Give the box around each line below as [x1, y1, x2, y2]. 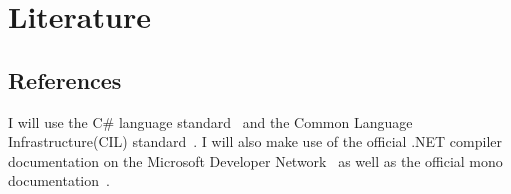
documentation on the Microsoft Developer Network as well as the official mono [8, 150, 503, 171]
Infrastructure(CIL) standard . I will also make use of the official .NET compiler [8, 131, 502, 152]
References [8, 64, 122, 95]
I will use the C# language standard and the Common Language [8, 111, 413, 132]
